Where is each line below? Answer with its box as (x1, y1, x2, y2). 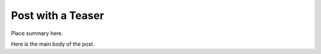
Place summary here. (11, 30, 64, 37)
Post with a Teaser (11, 9, 104, 22)
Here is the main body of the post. (11, 40, 95, 47)
